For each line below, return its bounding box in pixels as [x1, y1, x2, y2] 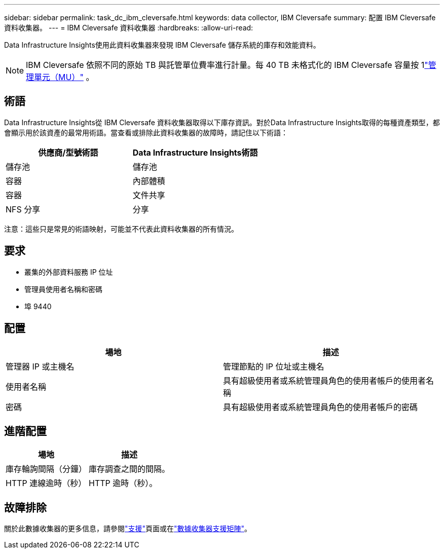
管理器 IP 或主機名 [6, 361, 75, 372]
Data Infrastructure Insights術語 [132, 147, 258, 158]
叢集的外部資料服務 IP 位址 [24, 267, 113, 276]
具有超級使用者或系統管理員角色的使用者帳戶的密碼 [223, 401, 418, 412]
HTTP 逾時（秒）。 [89, 478, 158, 489]
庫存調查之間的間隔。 [89, 464, 170, 474]
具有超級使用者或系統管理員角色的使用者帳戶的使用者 [223, 375, 426, 386]
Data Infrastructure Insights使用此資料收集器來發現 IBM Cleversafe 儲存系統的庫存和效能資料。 [4, 41, 320, 49]
